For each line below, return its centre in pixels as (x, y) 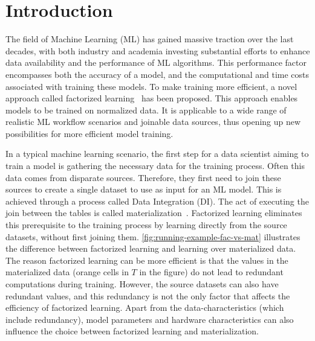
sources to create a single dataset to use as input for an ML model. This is (144, 189)
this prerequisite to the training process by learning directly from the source (146, 225)
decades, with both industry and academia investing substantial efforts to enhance (158, 50)
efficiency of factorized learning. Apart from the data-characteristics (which (145, 308)
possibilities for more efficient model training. (89, 133)
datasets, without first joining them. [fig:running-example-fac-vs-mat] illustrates (153, 236)
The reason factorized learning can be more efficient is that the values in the (147, 260)
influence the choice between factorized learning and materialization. (132, 331)
